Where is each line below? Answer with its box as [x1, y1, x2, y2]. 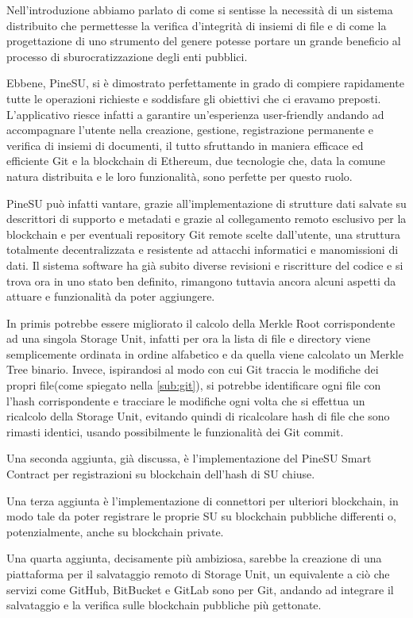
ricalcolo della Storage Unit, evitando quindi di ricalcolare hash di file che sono [6, 408, 390, 424]
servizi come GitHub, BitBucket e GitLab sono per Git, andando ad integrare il [6, 581, 394, 597]
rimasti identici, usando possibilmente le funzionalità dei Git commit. [6, 423, 344, 440]
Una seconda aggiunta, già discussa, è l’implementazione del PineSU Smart [6, 450, 372, 466]
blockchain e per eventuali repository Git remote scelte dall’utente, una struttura [6, 225, 401, 242]
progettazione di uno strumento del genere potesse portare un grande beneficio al [6, 33, 401, 49]
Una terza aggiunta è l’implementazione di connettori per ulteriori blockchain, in [6, 492, 399, 509]
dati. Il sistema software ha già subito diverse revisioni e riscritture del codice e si [6, 256, 403, 273]
